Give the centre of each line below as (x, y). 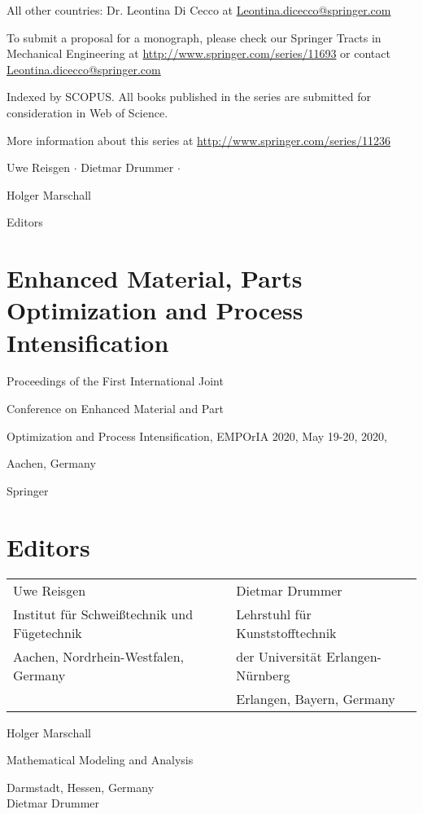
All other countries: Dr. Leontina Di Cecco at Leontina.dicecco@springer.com (199, 10)
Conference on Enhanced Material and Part (115, 409)
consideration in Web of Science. (87, 112)
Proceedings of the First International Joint (115, 381)
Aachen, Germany (51, 463)
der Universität (279, 656)
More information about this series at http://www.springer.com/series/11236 (199, 140)
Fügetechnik (48, 632)
